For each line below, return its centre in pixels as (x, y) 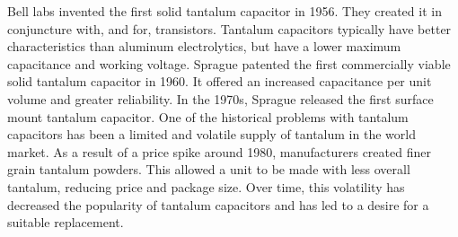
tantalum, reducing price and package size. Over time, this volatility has (206, 186)
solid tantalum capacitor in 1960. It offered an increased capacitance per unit (220, 81)
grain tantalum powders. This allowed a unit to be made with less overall (209, 169)
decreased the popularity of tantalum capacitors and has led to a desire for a (218, 204)
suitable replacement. (66, 222)
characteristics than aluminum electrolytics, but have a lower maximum (204, 46)
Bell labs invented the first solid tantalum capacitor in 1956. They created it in (225, 11)
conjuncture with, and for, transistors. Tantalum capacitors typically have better (229, 28)
